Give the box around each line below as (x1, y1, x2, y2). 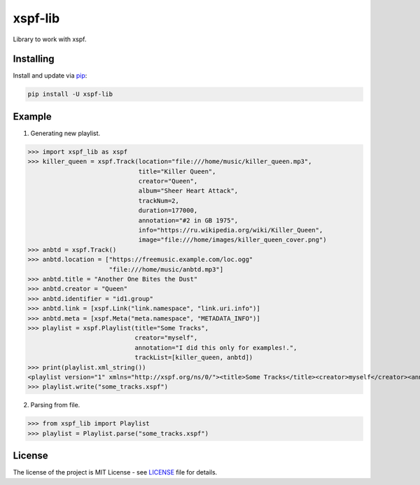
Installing (13, 53, 55, 65)
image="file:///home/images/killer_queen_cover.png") (138, 236, 327, 244)
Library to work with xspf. (13, 35, 87, 43)
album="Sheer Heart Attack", (138, 187, 239, 195)
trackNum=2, (138, 197, 180, 204)
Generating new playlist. (30, 129, 101, 137)
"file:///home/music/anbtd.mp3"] (108, 265, 224, 273)
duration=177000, (138, 206, 198, 215)
